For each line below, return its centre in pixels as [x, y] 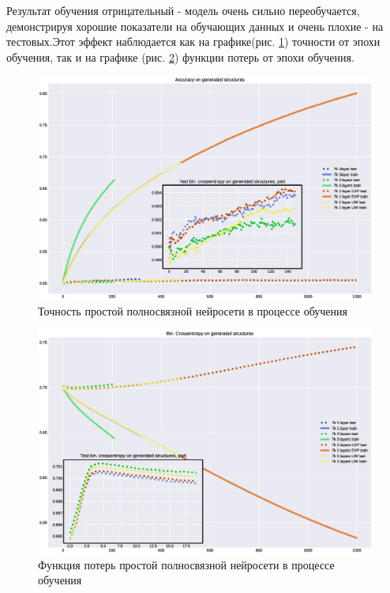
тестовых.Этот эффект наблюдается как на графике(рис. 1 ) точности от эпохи [193, 42]
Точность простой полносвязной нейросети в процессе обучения [193, 310]
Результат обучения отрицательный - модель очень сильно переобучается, [183, 10]
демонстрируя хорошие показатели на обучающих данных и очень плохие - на [195, 26]
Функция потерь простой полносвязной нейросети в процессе [186, 564]
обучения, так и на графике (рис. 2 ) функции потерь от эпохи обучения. [180, 57]
